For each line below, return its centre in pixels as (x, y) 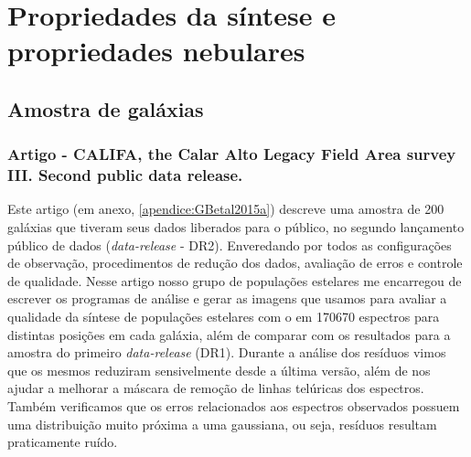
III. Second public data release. (125, 175)
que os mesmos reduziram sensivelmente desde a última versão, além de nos (219, 370)
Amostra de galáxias (106, 108)
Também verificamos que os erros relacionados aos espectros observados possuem (234, 406)
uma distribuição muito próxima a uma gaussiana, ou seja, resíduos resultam (222, 424)
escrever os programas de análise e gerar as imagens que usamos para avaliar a (227, 298)
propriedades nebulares (156, 51)
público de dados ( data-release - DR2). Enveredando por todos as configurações (230, 244)
